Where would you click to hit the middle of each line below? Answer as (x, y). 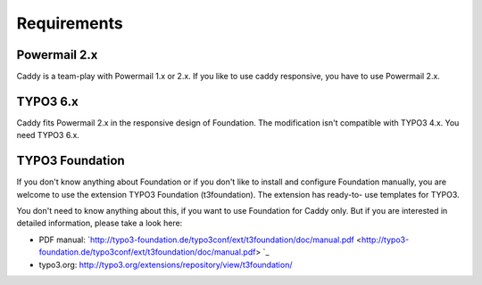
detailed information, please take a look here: (100, 224)
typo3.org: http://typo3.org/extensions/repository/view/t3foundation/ (166, 265)
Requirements (70, 23)
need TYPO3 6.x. (48, 135)
